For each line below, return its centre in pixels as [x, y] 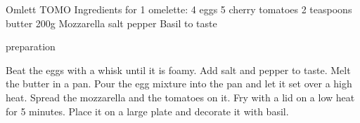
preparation [31, 46]
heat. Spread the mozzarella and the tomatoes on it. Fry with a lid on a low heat [180, 97]
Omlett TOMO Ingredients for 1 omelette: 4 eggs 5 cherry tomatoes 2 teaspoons [179, 9]
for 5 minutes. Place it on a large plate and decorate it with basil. [147, 111]
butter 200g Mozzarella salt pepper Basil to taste [111, 23]
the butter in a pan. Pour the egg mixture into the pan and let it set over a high [179, 84]
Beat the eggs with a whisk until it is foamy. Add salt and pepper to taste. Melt [178, 70]
